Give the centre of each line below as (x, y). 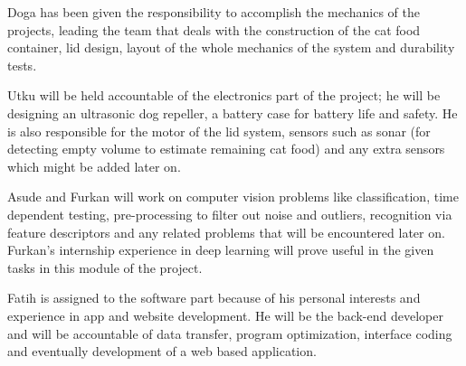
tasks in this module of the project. (105, 267)
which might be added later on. (94, 166)
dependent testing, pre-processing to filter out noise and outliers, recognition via (230, 214)
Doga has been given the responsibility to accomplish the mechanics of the (214, 12)
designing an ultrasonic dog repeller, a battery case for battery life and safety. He (233, 113)
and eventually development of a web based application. (162, 351)
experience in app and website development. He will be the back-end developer (225, 315)
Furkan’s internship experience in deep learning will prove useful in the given (221, 250)
